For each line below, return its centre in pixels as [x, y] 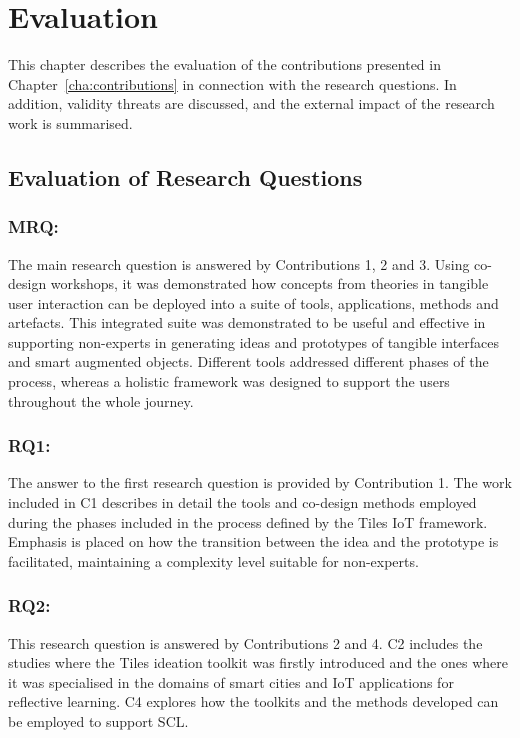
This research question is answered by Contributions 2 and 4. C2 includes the [245, 642]
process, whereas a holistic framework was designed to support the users [229, 381]
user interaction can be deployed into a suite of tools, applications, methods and [253, 302]
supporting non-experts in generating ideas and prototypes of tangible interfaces [254, 341]
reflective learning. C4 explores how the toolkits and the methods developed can [253, 701]
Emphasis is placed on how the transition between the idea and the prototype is [253, 541]
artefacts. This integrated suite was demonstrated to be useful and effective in [247, 322]
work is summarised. [70, 122]
